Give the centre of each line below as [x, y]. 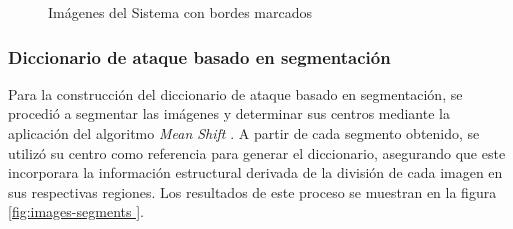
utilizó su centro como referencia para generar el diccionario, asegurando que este [257, 152]
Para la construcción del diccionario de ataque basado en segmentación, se [235, 93]
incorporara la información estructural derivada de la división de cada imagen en [255, 172]
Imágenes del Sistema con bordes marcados [180, 12]
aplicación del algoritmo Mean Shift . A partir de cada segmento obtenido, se [244, 133]
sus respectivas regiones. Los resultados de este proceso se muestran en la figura [252, 191]
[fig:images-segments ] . [76, 211]
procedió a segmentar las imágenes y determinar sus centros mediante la [229, 113]
